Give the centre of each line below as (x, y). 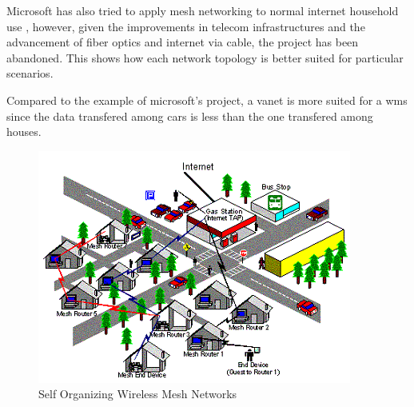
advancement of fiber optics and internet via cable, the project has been (183, 42)
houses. (24, 132)
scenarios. (30, 73)
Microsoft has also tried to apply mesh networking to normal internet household (203, 10)
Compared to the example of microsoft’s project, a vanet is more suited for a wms (207, 100)
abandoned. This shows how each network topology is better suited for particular (205, 57)
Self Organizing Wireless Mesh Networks (138, 394)
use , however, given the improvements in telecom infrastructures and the (186, 26)
